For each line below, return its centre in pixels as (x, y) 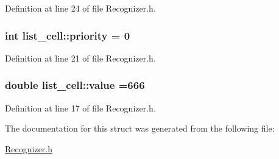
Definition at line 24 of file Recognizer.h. (80, 8)
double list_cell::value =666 (75, 85)
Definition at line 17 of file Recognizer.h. (80, 108)
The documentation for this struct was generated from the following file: (140, 128)
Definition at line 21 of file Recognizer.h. (80, 58)
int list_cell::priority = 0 (68, 35)
